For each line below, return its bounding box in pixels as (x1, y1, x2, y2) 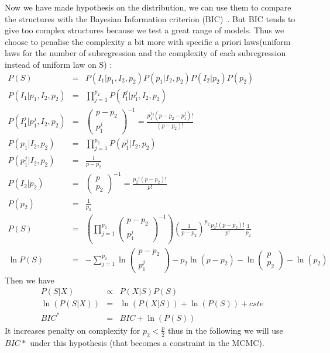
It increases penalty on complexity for (5, 324, 140, 336)
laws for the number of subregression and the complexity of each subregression (5, 47, 286, 59)
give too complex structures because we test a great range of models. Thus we (5, 24, 284, 36)
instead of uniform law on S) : (5, 58, 112, 70)
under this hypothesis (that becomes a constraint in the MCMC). (30, 336, 264, 348)
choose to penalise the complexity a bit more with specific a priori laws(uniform (5, 35, 291, 47)
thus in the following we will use (167, 324, 283, 336)
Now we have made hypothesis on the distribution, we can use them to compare (5, 1, 291, 13)
